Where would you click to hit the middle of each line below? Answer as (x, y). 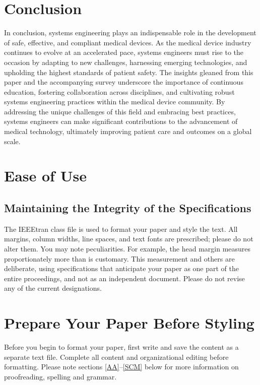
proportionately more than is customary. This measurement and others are (119, 258)
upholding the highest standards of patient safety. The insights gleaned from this (129, 72)
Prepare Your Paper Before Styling (129, 323)
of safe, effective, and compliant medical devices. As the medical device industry (128, 42)
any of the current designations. (53, 288)
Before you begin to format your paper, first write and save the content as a (121, 347)
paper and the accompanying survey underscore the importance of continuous (124, 82)
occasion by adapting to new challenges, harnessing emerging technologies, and (126, 62)
